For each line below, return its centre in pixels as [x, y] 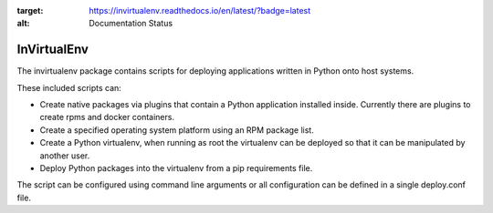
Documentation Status [131, 24]
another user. [65, 156]
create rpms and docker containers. [107, 117]
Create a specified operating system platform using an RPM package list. [177, 130]
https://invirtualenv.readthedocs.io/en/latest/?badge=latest [200, 10]
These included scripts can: [69, 87]
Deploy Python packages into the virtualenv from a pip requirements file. [176, 168]
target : [30, 10]
